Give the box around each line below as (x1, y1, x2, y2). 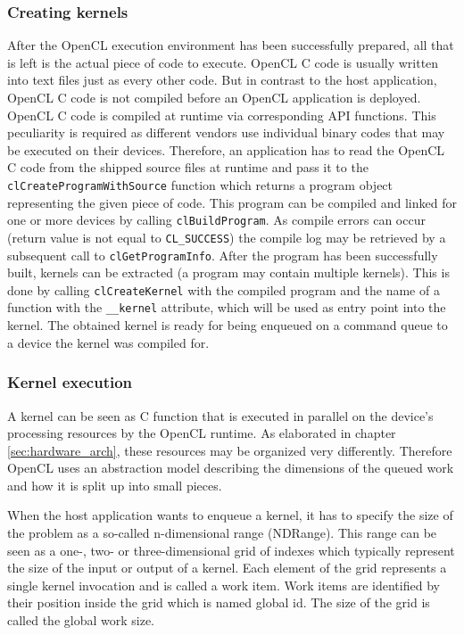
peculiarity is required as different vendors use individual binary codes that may (7, 123, 445, 142)
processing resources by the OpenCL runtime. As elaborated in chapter (7, 424, 396, 442)
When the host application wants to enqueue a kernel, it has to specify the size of (7, 506, 453, 524)
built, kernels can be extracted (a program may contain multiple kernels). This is (7, 263, 450, 282)
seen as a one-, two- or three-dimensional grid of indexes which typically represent (7, 540, 455, 559)
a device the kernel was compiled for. (7, 333, 210, 351)
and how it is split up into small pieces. (7, 475, 222, 494)
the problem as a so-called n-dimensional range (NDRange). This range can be (7, 524, 437, 542)
